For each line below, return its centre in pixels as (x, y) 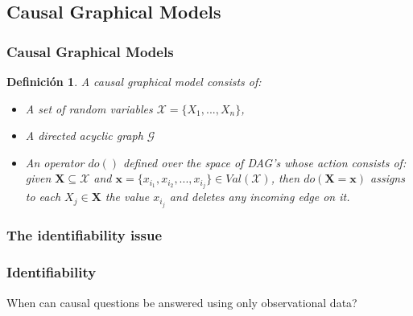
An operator (55, 162)
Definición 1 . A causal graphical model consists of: (134, 81)
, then (285, 178)
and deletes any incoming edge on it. (260, 197)
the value (127, 197)
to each (43, 197)
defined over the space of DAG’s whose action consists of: (265, 162)
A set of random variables (89, 108)
